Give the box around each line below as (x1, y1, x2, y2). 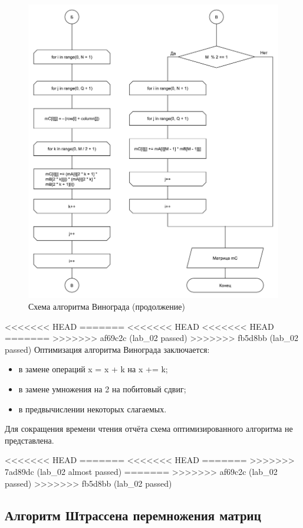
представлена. (5, 434, 54, 446)
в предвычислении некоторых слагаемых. (18, 402, 167, 415)
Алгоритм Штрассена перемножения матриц (5, 506, 261, 524)
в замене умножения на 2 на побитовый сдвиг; (18, 382, 186, 395)
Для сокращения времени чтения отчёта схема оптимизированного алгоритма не (5, 422, 293, 435)
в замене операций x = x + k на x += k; (18, 363, 168, 375)
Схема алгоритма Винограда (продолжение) (28, 300, 185, 313)
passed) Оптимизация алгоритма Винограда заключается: (5, 343, 210, 355)
